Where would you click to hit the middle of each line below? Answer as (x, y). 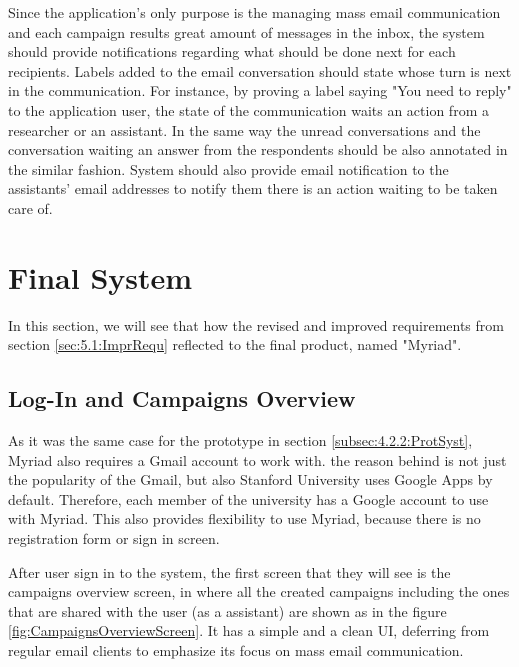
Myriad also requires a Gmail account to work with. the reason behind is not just (257, 459)
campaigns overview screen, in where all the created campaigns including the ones (259, 591)
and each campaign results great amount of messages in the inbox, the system (246, 31)
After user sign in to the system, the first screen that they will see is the (229, 571)
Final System (100, 276)
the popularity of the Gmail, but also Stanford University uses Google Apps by (250, 479)
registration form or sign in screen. (114, 538)
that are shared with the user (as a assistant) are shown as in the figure (227, 610)
